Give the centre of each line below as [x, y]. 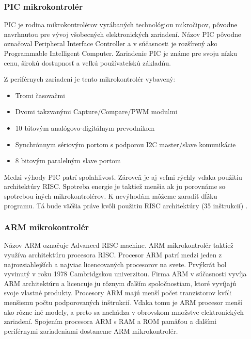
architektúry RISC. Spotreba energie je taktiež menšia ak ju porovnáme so [115, 186]
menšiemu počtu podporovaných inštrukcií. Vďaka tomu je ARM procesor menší [123, 302]
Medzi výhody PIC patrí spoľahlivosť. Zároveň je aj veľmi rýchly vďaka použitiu [123, 177]
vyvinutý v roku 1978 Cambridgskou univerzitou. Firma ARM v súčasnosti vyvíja [125, 274]
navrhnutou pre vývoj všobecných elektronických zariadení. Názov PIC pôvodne [123, 34]
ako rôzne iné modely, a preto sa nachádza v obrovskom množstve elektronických [124, 312]
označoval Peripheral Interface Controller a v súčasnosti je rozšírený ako [111, 43]
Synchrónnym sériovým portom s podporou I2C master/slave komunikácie [125, 144]
